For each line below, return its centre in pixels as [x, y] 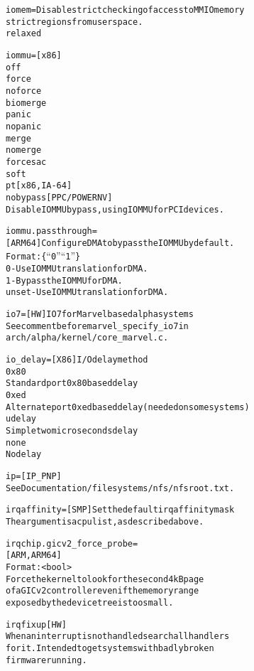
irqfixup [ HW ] [36, 624]
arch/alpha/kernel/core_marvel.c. [87, 338]
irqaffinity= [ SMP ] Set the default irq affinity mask [120, 510]
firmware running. [46, 660]
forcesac [26, 162]
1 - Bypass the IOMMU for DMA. [64, 280]
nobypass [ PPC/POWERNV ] [59, 197]
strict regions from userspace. [74, 22]
